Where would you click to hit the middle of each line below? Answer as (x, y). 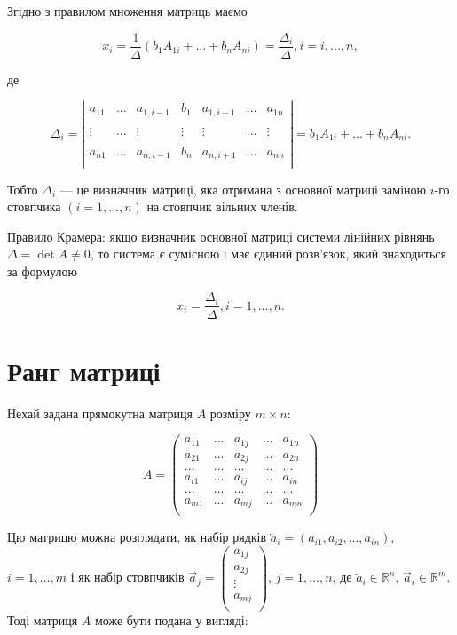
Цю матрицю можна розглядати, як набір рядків (137, 537)
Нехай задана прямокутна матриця (100, 413)
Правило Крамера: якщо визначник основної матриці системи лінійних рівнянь (221, 236)
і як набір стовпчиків (127, 577)
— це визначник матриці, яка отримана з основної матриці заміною (243, 189)
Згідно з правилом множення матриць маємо (127, 11)
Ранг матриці (84, 370)
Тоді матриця (43, 619)
